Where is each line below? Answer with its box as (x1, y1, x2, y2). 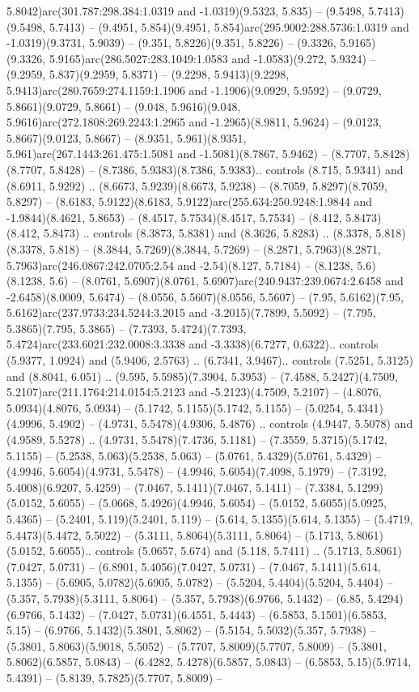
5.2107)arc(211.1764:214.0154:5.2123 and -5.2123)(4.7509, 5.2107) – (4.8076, (6, 383, 382, 400)
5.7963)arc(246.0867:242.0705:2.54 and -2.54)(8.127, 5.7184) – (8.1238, (6, 256, 353, 273)
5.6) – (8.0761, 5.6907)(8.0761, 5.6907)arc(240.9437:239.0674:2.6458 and (49, 272, 404, 289)
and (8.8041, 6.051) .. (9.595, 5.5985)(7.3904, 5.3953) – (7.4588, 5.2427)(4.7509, (6, 367, 398, 384)
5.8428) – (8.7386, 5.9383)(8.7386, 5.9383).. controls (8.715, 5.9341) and (49, 160, 404, 177)
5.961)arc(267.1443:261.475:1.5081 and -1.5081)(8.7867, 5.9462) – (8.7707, (6, 145, 370, 162)
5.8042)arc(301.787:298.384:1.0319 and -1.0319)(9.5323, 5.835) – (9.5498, (6, 2, 365, 19)
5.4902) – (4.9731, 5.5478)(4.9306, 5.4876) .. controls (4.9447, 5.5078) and (49, 415, 413, 432)
